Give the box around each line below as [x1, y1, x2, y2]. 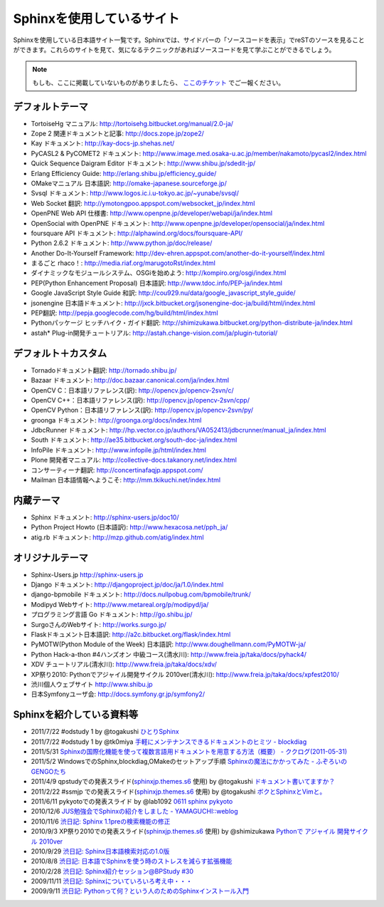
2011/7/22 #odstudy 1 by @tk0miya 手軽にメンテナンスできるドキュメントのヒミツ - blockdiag [31, 737, 307, 746]
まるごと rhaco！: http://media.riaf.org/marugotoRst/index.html [31, 259, 216, 267]
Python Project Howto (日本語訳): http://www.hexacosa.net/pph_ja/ [31, 523, 228, 532]
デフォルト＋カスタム [13, 347, 107, 359]
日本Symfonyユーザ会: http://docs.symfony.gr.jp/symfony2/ [31, 690, 206, 698]
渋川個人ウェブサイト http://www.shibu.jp [31, 680, 153, 688]
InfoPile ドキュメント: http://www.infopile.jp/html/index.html [31, 445, 206, 454]
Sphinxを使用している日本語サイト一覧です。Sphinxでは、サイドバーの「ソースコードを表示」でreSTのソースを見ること [13, 36, 366, 44]
